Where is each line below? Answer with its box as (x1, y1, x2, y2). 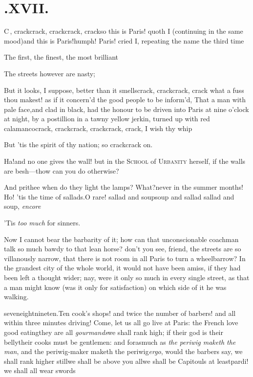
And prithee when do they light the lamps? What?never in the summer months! (4, 182, 243, 192)
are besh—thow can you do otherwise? (4, 165, 119, 176)
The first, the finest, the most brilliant (4, 52, 119, 62)
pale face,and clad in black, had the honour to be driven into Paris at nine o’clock (4, 104, 249, 114)
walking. (4, 291, 29, 302)
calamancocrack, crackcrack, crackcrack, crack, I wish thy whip (4, 123, 192, 133)
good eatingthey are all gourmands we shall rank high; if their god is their (4, 327, 224, 337)
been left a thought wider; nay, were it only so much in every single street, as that (4, 272, 250, 282)
